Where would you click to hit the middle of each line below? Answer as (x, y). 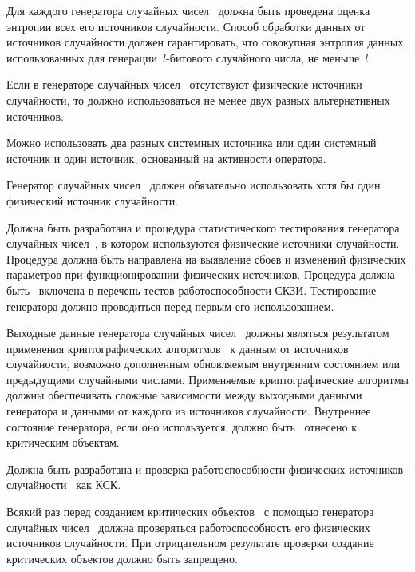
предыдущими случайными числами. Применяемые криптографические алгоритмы (207, 379)
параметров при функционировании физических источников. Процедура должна (201, 274)
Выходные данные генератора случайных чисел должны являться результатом (198, 333)
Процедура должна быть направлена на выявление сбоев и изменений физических (206, 258)
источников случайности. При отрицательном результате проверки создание (190, 543)
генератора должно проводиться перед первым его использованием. (170, 306)
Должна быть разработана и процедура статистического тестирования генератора (203, 227)
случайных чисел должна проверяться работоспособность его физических (188, 527)
